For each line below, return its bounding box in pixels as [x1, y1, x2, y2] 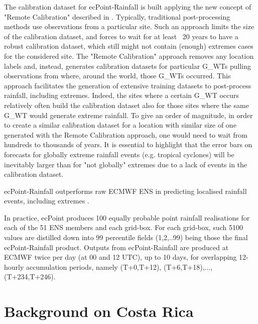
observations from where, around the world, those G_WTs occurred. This [4, 70, 231, 81]
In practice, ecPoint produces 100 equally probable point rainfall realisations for [4, 212, 250, 223]
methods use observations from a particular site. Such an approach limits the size [4, 21, 254, 32]
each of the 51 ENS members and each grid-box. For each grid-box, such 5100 [4, 222, 243, 233]
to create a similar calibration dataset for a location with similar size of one [4, 120, 236, 130]
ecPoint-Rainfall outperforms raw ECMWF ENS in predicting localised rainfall [4, 185, 247, 196]
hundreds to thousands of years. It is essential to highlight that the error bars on [4, 139, 252, 150]
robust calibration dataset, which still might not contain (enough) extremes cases [4, 41, 253, 51]
